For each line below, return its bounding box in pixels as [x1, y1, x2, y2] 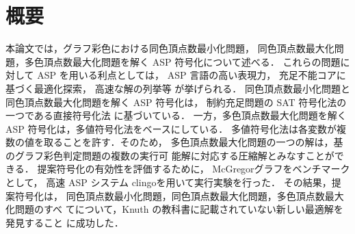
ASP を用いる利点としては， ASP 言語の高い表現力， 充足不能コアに [37, 68, 346, 82]
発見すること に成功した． [5, 215, 124, 229]
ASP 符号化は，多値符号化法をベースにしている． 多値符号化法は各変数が [5, 121, 337, 135]
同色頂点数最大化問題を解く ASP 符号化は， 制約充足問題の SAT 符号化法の [5, 94, 347, 109]
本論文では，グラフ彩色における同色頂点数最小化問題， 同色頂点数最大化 [5, 41, 334, 55]
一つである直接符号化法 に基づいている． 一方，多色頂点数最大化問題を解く [5, 108, 347, 122]
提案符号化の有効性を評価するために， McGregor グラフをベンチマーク [37, 161, 350, 176]
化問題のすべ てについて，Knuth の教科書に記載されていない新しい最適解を [5, 202, 343, 216]
